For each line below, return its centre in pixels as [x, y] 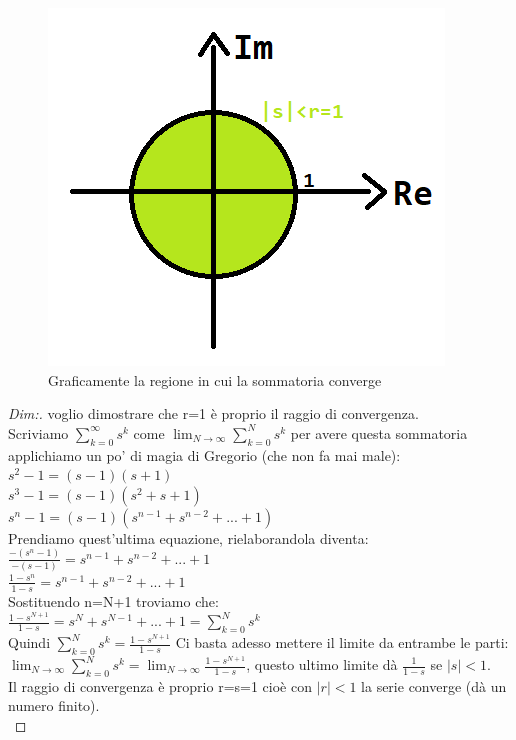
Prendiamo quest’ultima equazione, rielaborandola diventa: [188, 537]
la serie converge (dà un [434, 685]
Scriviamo [38, 432]
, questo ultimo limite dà [322, 664]
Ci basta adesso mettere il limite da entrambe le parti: [342, 642]
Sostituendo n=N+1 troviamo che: [113, 600]
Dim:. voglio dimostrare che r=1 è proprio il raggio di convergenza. [213, 413]
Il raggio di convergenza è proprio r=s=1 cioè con [160, 685]
